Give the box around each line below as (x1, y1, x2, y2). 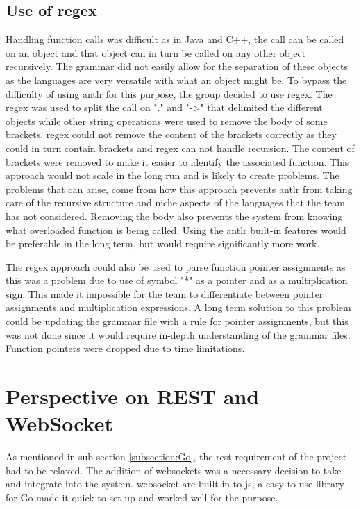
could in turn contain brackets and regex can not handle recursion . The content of (6, 140, 355, 155)
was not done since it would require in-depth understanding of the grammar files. (6, 327, 351, 342)
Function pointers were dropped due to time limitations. (6, 341, 245, 356)
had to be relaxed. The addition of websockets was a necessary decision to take (6, 462, 342, 477)
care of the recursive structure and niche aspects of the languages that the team (6, 195, 345, 210)
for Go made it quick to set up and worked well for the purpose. (6, 490, 278, 504)
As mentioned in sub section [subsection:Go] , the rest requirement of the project (6, 449, 347, 464)
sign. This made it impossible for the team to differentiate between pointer (6, 286, 324, 301)
